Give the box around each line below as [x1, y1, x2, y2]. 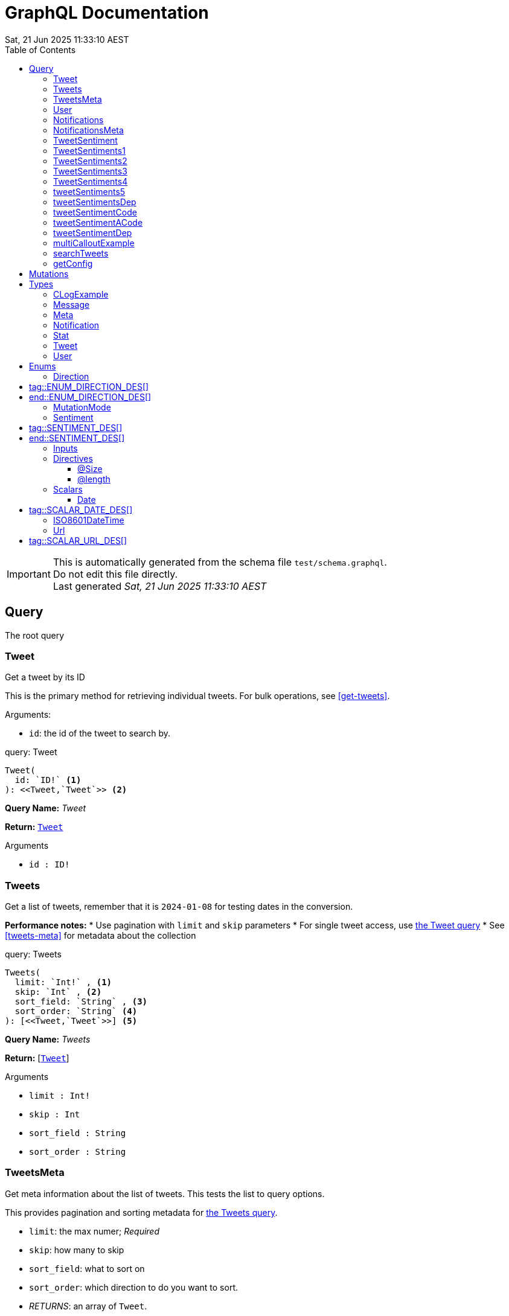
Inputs [53, 442, 78, 453]
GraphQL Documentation [5, 2, 209, 23]
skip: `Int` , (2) [14, 987, 102, 997]
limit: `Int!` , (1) [14, 977, 112, 988]
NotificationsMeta [53, 124, 124, 135]
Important [7, 567, 51, 580]
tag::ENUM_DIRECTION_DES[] [29, 381, 149, 392]
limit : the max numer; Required [29, 1225, 160, 1236]
